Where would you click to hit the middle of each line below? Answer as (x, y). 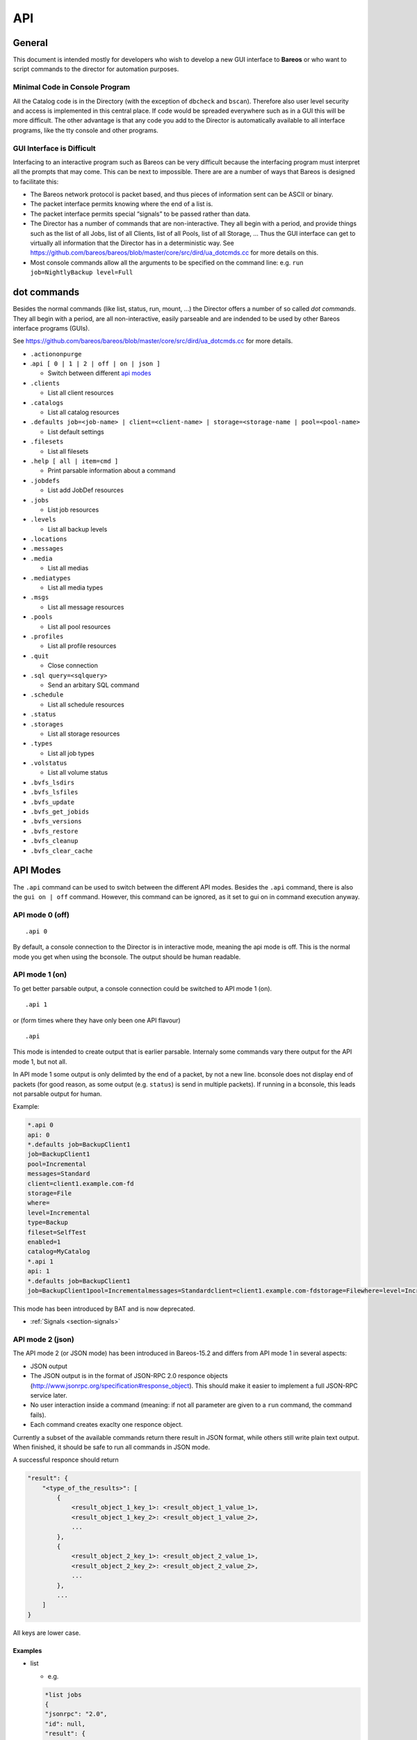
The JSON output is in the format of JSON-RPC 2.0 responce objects (129, 1376)
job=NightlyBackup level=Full (82, 272)
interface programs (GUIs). (51, 328)
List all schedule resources (86, 704)
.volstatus (49, 763)
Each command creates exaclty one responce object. (107, 1425)
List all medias (68, 568)
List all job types (71, 753)
